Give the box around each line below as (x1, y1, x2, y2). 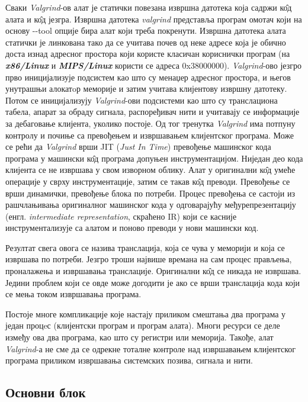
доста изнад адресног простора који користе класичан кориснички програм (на (5, 47, 290, 60)
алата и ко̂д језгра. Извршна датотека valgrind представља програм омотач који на (5, 12, 302, 25)
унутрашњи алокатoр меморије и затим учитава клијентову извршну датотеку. (5, 82, 287, 95)
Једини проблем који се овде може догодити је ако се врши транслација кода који (5, 276, 300, 288)
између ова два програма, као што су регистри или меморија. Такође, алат (5, 331, 274, 343)
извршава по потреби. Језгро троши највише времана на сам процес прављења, (5, 253, 292, 265)
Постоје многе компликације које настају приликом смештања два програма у (5, 307, 286, 320)
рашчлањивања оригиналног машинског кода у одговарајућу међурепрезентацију (5, 198, 296, 211)
